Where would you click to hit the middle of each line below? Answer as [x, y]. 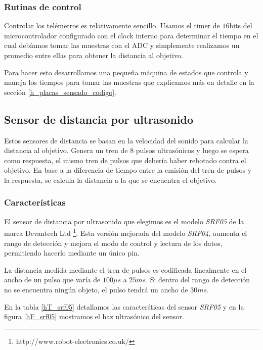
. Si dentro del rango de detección [198, 280]
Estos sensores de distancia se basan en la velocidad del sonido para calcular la [126, 140]
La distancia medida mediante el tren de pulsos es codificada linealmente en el [125, 269]
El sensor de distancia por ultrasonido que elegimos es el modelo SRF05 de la [124, 221]
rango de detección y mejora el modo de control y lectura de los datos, [113, 243]
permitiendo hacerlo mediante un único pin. [72, 253]
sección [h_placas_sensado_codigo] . [60, 92]
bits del [241, 26]
